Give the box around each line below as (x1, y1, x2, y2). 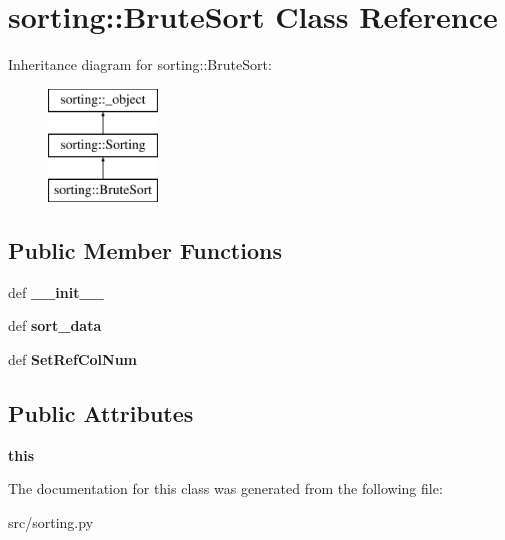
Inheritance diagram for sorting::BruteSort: (8, 54, 272, 75)
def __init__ (8, 281, 104, 302)
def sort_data (8, 315, 102, 336)
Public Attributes (8, 398, 194, 429)
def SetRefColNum (8, 349, 138, 370)
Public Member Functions (8, 235, 282, 266)
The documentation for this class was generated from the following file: (8, 478, 443, 499)
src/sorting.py (8, 512, 94, 533)
